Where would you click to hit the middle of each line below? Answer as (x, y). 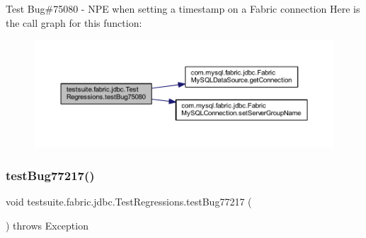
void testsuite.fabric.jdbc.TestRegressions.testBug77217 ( (129, 202)
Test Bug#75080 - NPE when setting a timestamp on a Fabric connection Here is (183, 8)
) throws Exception (47, 225)
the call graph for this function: (74, 22)
